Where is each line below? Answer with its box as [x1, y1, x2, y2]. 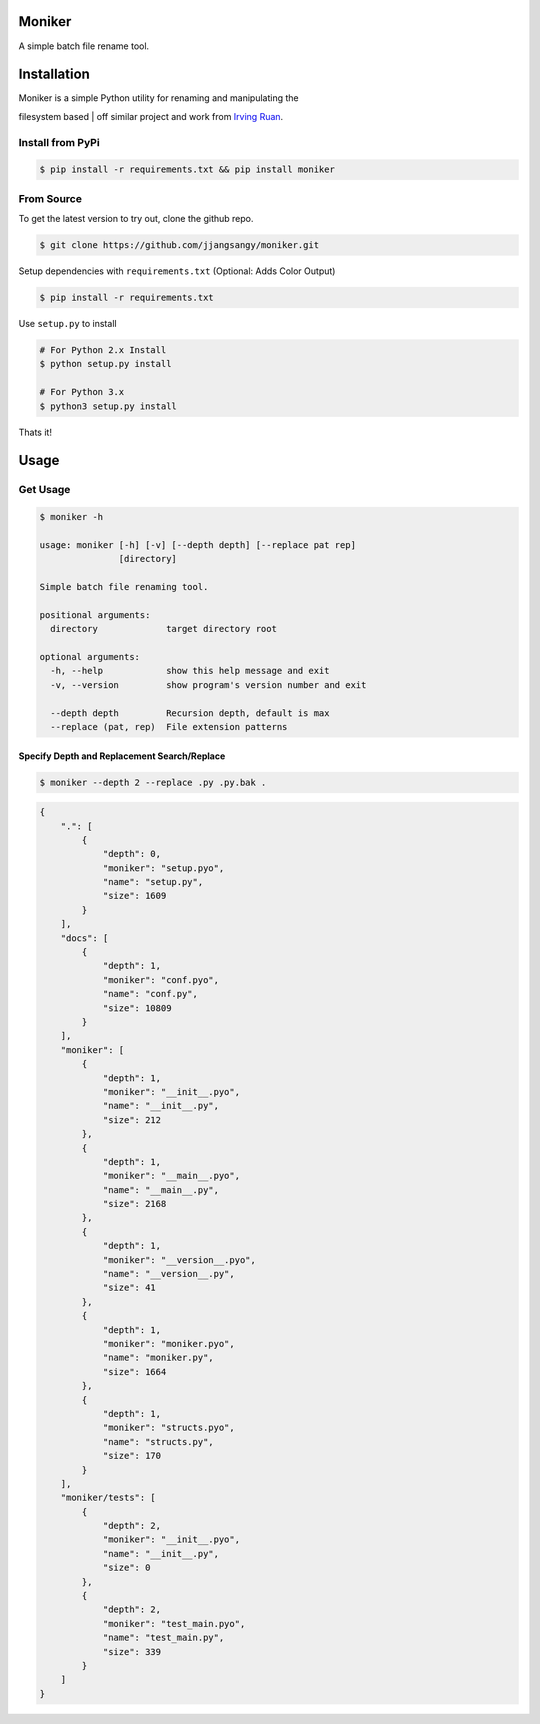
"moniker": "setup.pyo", [102, 862, 225, 874]
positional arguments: [39, 609, 151, 620]
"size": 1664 [102, 1366, 167, 1377]
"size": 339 [102, 1646, 162, 1657]
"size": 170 [102, 1450, 162, 1462]
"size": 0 [102, 1562, 151, 1574]
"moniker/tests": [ [60, 1492, 157, 1504]
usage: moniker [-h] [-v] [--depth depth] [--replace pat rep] [39, 539, 357, 550]
